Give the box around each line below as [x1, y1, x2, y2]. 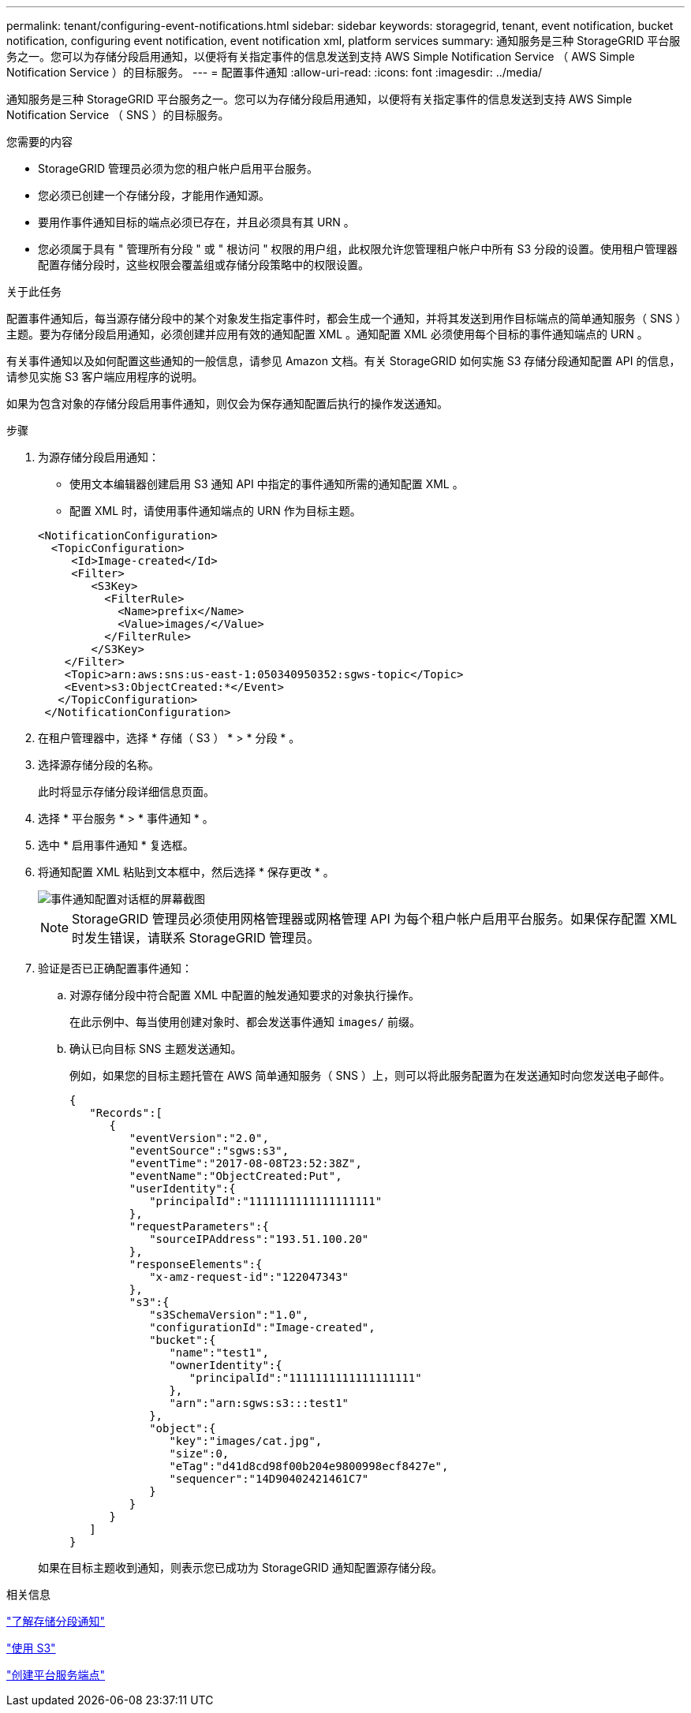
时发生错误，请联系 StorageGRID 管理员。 [72, 930, 320, 946]
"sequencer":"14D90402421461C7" [169, 1472, 369, 1485]
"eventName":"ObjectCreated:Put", [129, 1170, 342, 1182]
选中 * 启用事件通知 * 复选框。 [38, 838, 194, 852]
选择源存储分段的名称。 [38, 758, 159, 771]
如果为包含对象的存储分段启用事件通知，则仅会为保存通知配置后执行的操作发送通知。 [6, 397, 448, 410]
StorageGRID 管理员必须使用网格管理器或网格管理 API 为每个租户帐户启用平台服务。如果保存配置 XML [72, 911, 678, 927]
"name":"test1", [169, 1346, 269, 1359]
